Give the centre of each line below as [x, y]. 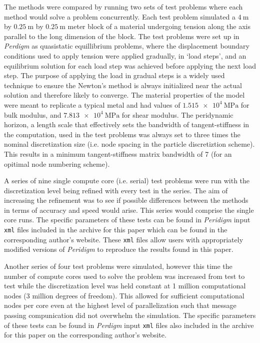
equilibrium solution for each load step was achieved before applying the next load [130, 65]
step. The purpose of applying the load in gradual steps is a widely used [114, 75]
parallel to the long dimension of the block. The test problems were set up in [122, 36]
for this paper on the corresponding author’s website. [85, 335]
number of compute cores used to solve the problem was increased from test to [124, 276]
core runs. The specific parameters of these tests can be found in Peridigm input [127, 220]
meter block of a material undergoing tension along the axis [159, 26]
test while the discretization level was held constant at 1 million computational [125, 286]
